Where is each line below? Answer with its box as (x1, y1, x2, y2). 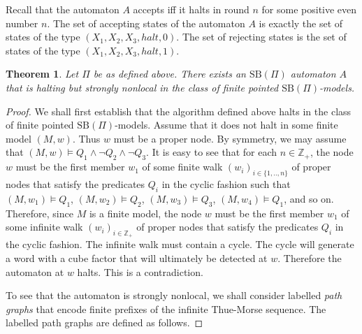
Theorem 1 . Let (6, 66, 79, 81)
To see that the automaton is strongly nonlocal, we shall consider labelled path (6, 288, 342, 303)
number (6, 15, 38, 30)
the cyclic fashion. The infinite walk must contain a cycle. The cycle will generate (6, 237, 354, 252)
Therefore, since (6, 205, 73, 220)
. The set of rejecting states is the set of (176, 29, 347, 44)
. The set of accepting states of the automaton (47, 15, 245, 30)
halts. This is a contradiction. (77, 264, 203, 279)
